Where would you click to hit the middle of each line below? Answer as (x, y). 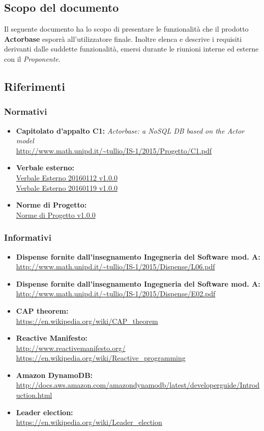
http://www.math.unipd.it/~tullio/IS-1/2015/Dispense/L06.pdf (115, 267)
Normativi (26, 111)
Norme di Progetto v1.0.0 (56, 214)
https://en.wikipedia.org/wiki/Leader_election (89, 422)
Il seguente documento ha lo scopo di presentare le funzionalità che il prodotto (126, 29)
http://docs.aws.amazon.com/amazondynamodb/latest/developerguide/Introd (138, 385)
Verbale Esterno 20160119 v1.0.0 (67, 187)
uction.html (34, 395)
